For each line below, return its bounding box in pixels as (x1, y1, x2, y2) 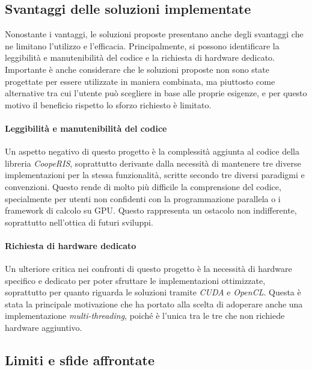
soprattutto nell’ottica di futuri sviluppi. (5, 215, 153, 228)
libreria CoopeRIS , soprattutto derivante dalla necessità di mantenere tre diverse (5, 156, 301, 169)
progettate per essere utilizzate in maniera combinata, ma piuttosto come (5, 75, 275, 87)
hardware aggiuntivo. (5, 321, 82, 334)
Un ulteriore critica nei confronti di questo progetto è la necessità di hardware (5, 262, 292, 275)
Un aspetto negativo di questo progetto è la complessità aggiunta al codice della (5, 145, 299, 158)
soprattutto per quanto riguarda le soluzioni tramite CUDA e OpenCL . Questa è (5, 286, 301, 298)
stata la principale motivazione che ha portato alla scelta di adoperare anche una (5, 297, 303, 310)
